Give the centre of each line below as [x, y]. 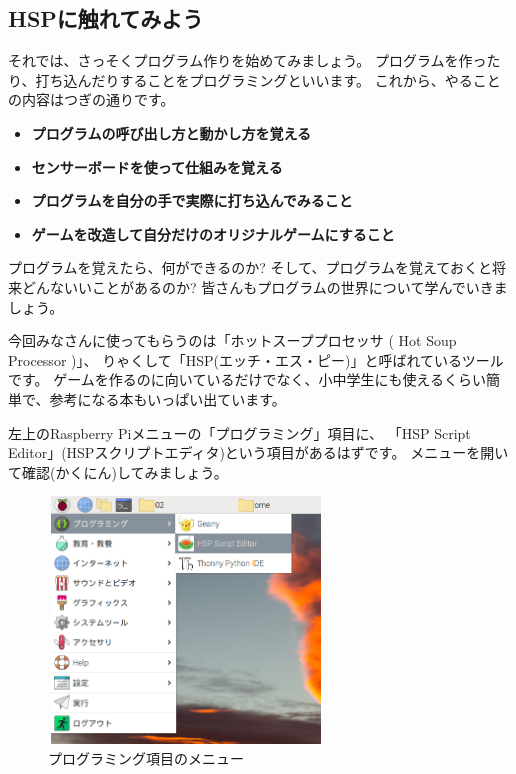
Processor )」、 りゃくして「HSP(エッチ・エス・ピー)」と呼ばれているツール [256, 359]
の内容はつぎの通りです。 [91, 99]
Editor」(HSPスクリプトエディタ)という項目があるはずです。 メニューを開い [258, 452]
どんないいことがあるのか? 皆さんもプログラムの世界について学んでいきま [264, 286]
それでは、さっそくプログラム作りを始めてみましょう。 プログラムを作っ [247, 60]
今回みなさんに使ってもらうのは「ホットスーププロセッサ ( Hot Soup [232, 340]
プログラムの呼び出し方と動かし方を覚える [171, 132]
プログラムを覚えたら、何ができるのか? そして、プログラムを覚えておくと [250, 267]
